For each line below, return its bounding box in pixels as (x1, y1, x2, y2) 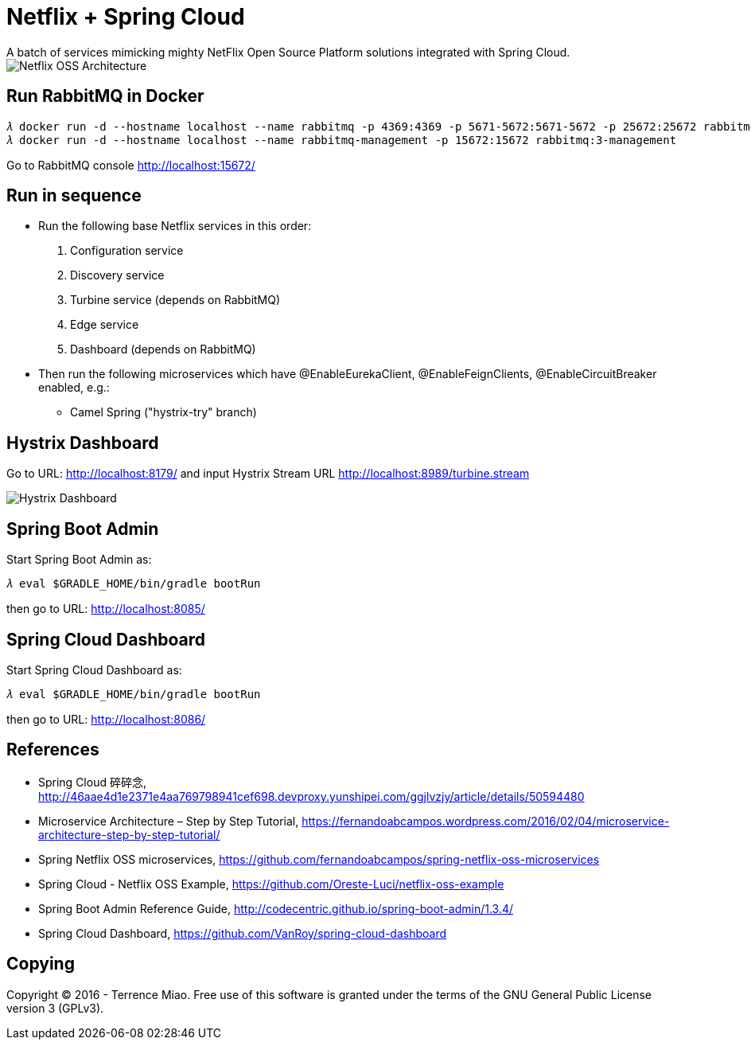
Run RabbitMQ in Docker (6, 86, 204, 107)
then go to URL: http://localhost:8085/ (6, 602, 205, 616)
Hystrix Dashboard (6, 432, 159, 453)
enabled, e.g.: (38, 381, 110, 395)
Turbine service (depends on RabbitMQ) (70, 293, 281, 307)
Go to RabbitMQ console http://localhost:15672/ (6, 158, 255, 172)
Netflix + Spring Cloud (6, 3, 245, 30)
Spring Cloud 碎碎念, (38, 775, 146, 789)
